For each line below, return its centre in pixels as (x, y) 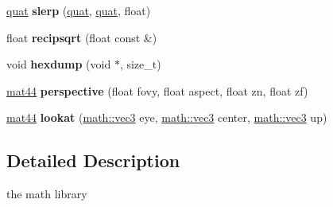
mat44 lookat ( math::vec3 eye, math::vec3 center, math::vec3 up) (167, 117)
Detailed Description (93, 160)
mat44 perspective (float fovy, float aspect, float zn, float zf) (157, 90)
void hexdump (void (59, 64)
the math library (47, 194)
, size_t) (140, 64)
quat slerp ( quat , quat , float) (79, 10)
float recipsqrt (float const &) (82, 37)
